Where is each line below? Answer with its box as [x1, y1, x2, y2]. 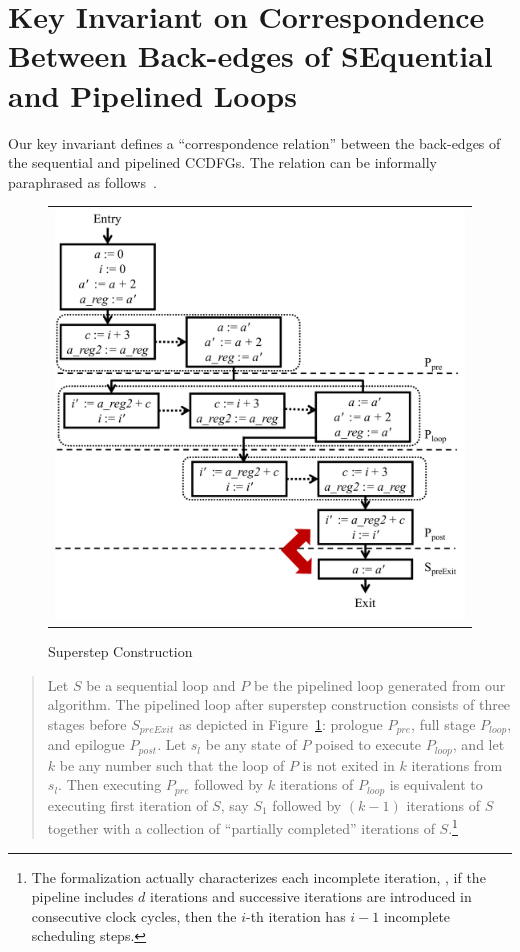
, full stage [411, 713, 476, 734]
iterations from [411, 754, 503, 775]
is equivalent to [389, 774, 483, 795]
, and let [452, 734, 505, 755]
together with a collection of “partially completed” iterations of [47, 818, 435, 839]
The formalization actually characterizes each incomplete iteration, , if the [31, 866, 486, 887]
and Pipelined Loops [8, 74, 297, 115]
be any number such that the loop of [59, 754, 285, 775]
